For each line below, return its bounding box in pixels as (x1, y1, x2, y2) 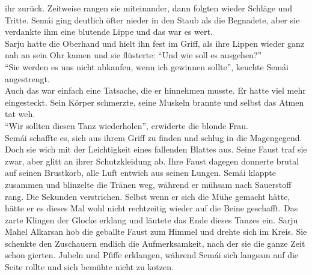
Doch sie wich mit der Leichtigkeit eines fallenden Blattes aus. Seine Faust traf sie (5, 143, 307, 156)
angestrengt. (5, 72, 50, 85)
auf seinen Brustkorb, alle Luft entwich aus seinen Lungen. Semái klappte (5, 166, 276, 179)
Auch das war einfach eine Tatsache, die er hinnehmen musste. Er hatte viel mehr (5, 84, 306, 97)
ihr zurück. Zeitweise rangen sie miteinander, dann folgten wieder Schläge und (5, 2, 292, 14)
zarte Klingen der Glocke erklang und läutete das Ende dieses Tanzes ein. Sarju (5, 213, 298, 226)
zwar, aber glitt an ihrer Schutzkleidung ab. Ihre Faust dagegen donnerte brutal (5, 154, 299, 167)
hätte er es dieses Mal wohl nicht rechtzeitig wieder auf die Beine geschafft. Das (5, 202, 298, 214)
